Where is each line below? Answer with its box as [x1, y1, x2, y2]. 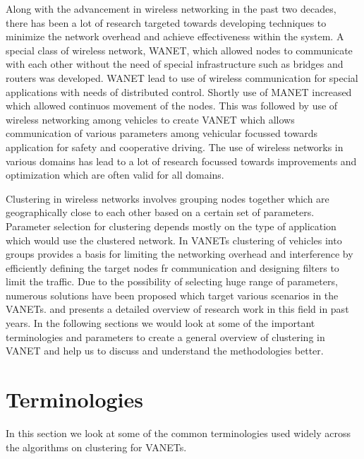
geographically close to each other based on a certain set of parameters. [6, 205, 315, 220]
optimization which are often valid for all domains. [6, 167, 224, 182]
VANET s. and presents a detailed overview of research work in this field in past [6, 302, 349, 316]
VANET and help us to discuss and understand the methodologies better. [6, 343, 324, 358]
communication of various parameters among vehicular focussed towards [6, 126, 317, 141]
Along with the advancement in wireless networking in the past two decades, [6, 1, 336, 16]
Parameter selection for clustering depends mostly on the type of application [6, 218, 336, 233]
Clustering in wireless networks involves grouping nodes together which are [6, 191, 329, 205]
